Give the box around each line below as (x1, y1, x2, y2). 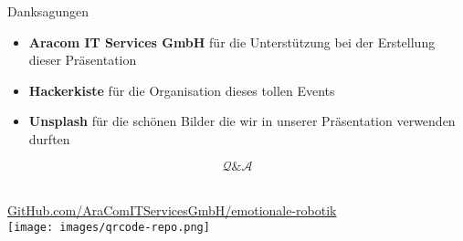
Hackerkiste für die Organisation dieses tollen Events (28, 80, 335, 100)
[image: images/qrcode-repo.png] (7, 220, 210, 234)
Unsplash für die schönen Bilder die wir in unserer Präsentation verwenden (28, 111, 456, 131)
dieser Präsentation (28, 50, 137, 69)
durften (28, 129, 70, 148)
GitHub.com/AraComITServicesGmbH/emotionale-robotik (7, 201, 337, 220)
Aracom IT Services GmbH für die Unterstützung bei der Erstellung (28, 32, 436, 51)
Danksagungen (7, 2, 89, 20)
